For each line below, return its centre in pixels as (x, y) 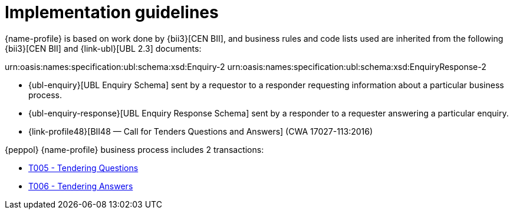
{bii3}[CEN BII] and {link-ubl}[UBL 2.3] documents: (103, 48)
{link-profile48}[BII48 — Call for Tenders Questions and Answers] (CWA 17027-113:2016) (201, 131)
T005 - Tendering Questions (83, 168)
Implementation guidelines (112, 12)
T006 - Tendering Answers (81, 186)
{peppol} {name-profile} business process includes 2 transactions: (134, 149)
